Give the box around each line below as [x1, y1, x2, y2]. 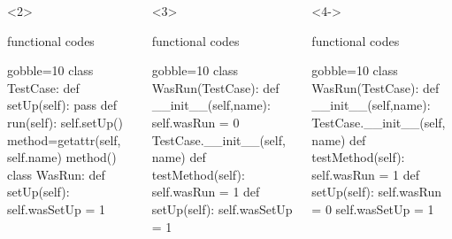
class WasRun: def [7, 165, 105, 183]
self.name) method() [7, 148, 117, 166]
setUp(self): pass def [7, 96, 117, 114]
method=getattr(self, [7, 130, 121, 149]
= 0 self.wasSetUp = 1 [311, 199, 434, 218]
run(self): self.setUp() [7, 112, 123, 131]
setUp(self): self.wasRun [311, 182, 442, 201]
